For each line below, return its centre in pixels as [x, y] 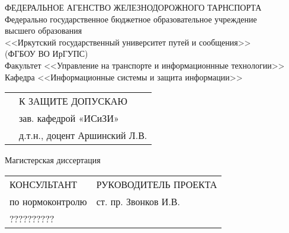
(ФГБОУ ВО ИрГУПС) [46, 54]
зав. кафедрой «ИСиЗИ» [69, 118]
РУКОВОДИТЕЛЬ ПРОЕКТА [157, 184]
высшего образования [44, 30]
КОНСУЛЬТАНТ [44, 184]
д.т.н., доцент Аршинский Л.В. [83, 135]
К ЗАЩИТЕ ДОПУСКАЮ [73, 101]
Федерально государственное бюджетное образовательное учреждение [131, 19]
